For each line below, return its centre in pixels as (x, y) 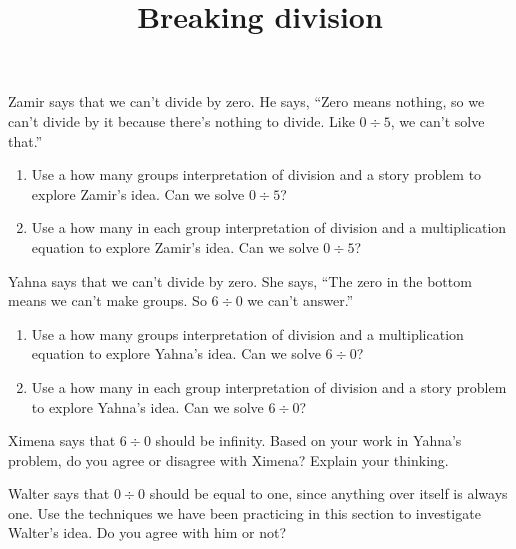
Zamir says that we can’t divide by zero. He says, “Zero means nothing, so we (246, 101)
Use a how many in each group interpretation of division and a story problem (269, 386)
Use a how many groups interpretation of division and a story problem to (256, 174)
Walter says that (59, 493)
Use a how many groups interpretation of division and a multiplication (247, 333)
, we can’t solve (437, 120)
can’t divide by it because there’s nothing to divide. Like (181, 120)
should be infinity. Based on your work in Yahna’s (308, 440)
